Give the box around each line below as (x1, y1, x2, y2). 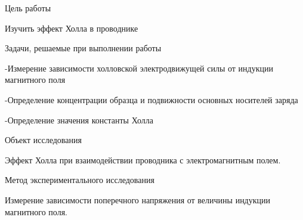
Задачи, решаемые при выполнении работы (5, 42, 162, 54)
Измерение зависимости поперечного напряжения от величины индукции (5, 193, 271, 206)
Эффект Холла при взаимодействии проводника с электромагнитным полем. (5, 153, 281, 166)
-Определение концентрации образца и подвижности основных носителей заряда (5, 93, 298, 106)
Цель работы (5, 2, 51, 14)
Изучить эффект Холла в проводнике (5, 21, 138, 34)
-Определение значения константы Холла (5, 113, 153, 126)
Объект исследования (5, 134, 82, 146)
